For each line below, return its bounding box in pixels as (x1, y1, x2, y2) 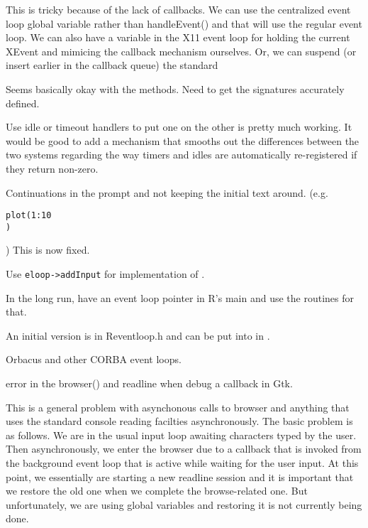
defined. (6, 95, 40, 110)
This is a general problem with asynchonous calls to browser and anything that (6, 399, 350, 414)
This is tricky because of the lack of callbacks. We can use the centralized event (6, 2, 351, 16)
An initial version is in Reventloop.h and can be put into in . (6, 328, 270, 343)
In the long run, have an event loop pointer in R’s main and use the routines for (6, 290, 354, 305)
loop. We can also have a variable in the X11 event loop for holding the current (6, 30, 350, 45)
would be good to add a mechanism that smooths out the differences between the (6, 133, 359, 148)
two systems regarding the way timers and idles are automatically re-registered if (6, 147, 357, 162)
